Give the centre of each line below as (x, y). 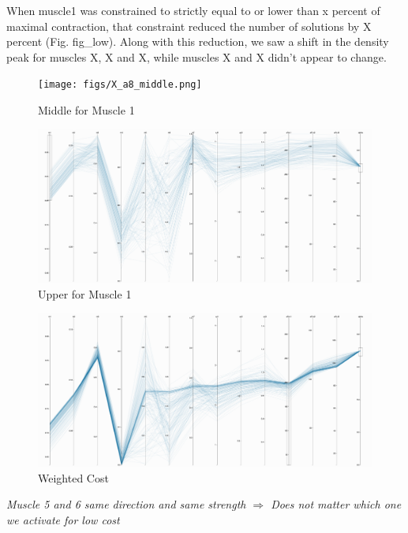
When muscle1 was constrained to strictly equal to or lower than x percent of (193, 10)
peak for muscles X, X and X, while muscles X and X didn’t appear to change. (197, 56)
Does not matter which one (336, 504)
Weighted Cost (73, 477)
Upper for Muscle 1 (85, 294)
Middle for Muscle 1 (86, 110)
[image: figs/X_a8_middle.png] (120, 85)
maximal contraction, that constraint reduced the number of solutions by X (189, 26)
